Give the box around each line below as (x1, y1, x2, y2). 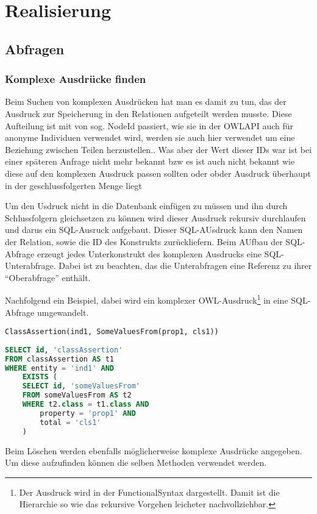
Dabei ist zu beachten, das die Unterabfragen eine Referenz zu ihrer (59, 259, 312, 272)
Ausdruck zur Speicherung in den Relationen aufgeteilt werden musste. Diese (5, 107, 292, 120)
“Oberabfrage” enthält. (5, 271, 91, 284)
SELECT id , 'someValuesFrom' (22, 382, 140, 391)
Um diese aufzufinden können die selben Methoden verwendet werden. (5, 456, 267, 469)
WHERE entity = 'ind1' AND (5, 363, 115, 373)
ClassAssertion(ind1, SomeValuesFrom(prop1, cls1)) (5, 327, 219, 337)
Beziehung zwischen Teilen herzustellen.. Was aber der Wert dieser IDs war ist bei (5, 143, 312, 155)
